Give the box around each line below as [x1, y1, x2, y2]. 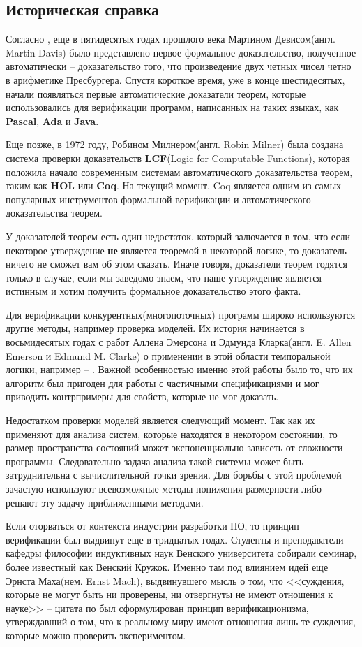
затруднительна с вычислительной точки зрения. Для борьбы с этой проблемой [6, 467, 342, 482]
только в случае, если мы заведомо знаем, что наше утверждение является [6, 270, 322, 284]
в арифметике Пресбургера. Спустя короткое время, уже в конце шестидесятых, [6, 72, 345, 87]
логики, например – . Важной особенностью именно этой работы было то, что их [6, 362, 353, 377]
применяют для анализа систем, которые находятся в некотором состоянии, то [6, 426, 338, 441]
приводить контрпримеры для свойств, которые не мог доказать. [6, 389, 279, 404]
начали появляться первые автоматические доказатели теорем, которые [6, 86, 306, 101]
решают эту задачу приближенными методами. [6, 495, 204, 509]
